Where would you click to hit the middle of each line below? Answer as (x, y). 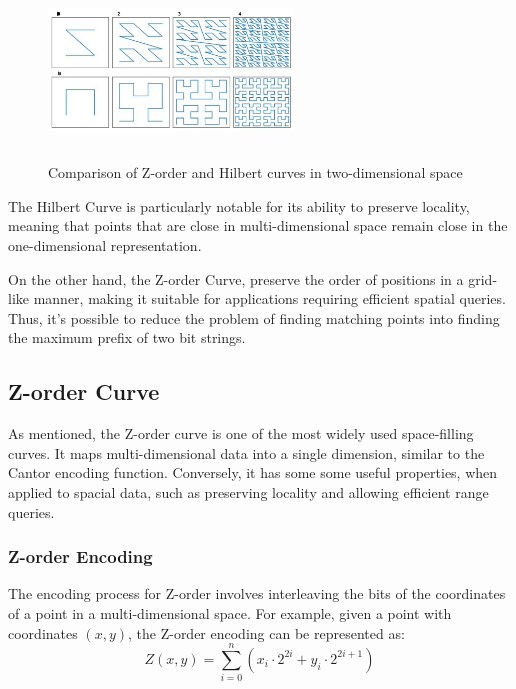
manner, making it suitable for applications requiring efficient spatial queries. (269, 298)
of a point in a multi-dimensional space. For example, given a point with (230, 612)
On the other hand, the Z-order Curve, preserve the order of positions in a (236, 278)
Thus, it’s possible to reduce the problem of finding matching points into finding (254, 317)
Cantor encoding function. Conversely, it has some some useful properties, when (253, 472)
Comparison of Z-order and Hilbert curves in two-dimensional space (255, 172)
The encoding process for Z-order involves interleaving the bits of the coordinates (257, 593)
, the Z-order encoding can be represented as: (266, 632)
